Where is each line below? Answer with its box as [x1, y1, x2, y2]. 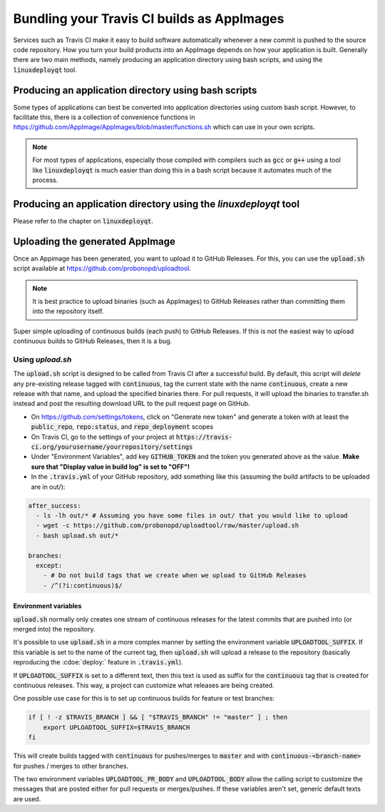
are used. [13, 794, 41, 803]
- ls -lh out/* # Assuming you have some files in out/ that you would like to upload [36, 511, 349, 519]
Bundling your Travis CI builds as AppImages [13, 11, 284, 26]
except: [36, 561, 63, 569]
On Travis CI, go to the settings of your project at [31, 432, 175, 441]
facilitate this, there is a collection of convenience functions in [13, 113, 195, 121]
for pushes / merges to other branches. [13, 761, 129, 770]
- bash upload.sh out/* [36, 532, 119, 539]
